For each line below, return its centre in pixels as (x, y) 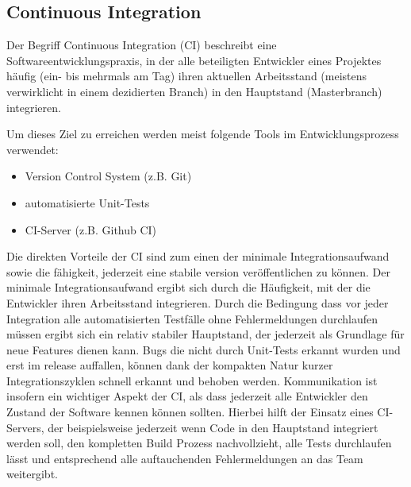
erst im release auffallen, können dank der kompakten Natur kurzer (170, 365)
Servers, (25, 427)
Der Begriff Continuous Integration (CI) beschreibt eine (142, 45)
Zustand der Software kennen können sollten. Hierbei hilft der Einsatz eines (190, 412)
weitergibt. (32, 474)
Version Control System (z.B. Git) (108, 176)
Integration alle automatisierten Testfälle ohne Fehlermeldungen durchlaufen (192, 318)
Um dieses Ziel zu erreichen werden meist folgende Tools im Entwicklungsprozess (203, 134)
